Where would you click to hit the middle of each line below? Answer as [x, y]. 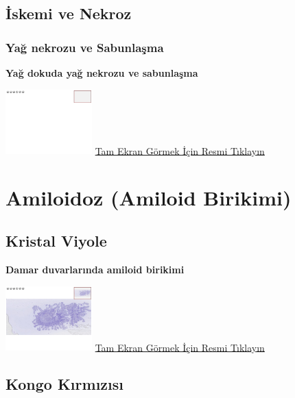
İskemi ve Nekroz [69, 13]
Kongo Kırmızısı [64, 384]
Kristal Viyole [56, 241]
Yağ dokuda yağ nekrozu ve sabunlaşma [102, 73]
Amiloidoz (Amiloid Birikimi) [149, 197]
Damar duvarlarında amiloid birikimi [95, 270]
